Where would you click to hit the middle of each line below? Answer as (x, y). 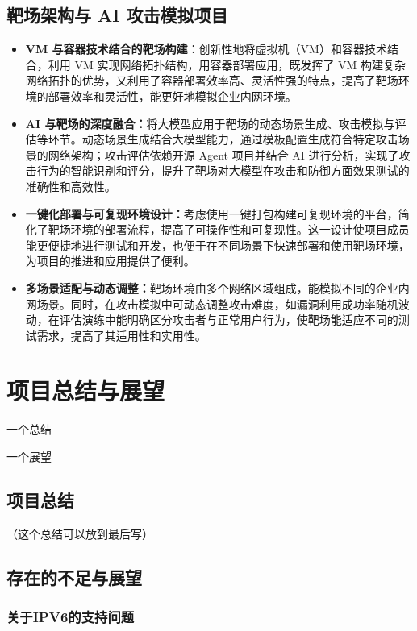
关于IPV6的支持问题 (71, 617)
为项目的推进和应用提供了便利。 (110, 261)
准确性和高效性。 (71, 186)
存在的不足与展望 (74, 577)
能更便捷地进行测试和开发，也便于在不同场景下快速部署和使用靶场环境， (217, 245)
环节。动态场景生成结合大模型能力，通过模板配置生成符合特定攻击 (223, 139)
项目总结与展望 (86, 390)
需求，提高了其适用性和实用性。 (121, 335)
